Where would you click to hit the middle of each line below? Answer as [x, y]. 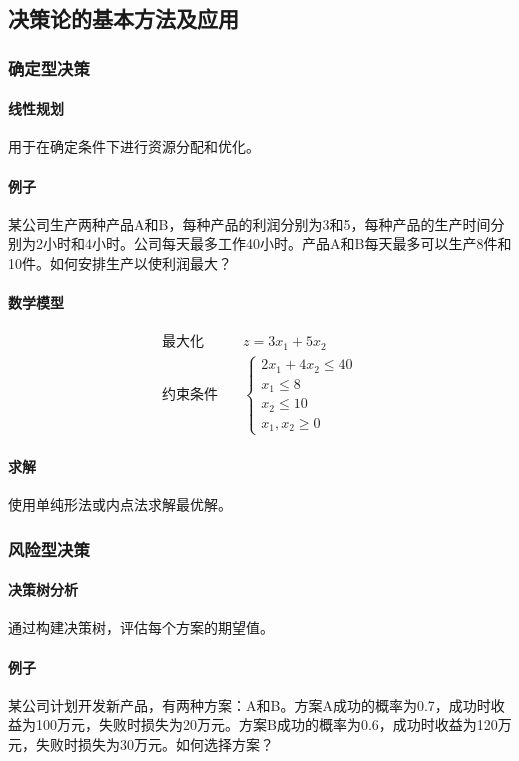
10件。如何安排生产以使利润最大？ [120, 263]
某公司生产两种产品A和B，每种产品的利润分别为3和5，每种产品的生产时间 [249, 223]
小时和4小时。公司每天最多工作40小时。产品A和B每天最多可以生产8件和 [277, 243]
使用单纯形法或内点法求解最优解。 [120, 504]
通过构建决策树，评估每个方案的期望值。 [141, 627]
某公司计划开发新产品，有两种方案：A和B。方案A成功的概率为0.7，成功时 [249, 704]
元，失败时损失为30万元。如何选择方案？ [141, 743]
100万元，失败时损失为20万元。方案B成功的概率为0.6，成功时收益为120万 [273, 724]
